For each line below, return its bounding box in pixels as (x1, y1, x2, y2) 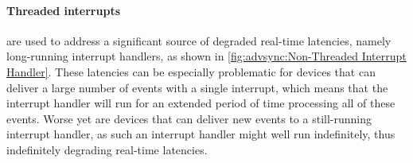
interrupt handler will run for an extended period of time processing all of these (6, 95, 395, 111)
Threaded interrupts (6, 2, 120, 18)
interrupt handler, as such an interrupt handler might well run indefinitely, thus (6, 126, 395, 142)
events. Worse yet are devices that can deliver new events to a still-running (6, 110, 372, 126)
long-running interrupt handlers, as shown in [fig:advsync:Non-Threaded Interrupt (6, 48, 407, 64)
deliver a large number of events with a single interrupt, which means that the (6, 79, 388, 95)
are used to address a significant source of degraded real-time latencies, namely (6, 32, 392, 49)
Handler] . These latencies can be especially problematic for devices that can (6, 63, 376, 80)
